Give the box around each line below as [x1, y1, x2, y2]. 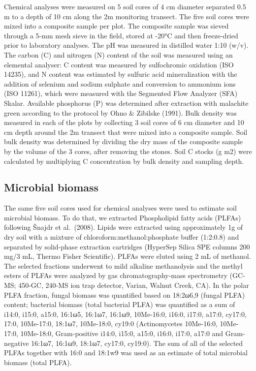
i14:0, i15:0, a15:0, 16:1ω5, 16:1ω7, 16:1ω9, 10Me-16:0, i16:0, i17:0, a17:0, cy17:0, [4, 309, 247, 319]
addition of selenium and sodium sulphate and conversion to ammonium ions [4, 78, 236, 89]
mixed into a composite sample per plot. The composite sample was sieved [4, 21, 229, 31]
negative [4, 338, 29, 348]
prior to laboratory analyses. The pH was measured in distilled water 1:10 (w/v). [4, 40, 249, 50]
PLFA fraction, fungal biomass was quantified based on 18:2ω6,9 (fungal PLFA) [4, 289, 245, 300]
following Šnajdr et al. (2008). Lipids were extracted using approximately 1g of [4, 222, 243, 232]
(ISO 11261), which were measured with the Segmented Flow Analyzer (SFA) [4, 88, 238, 98]
